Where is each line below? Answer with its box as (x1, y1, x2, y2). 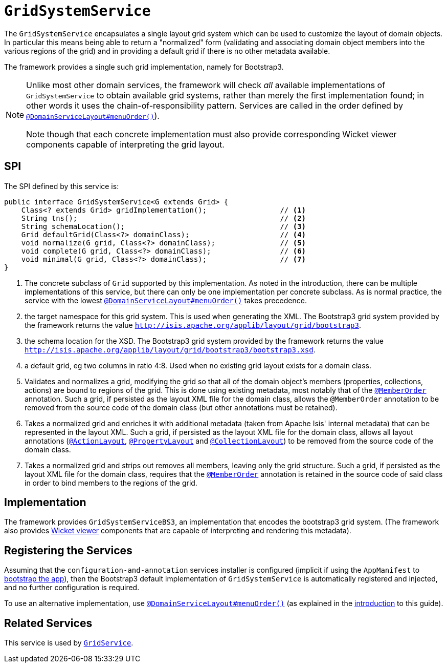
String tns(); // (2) (21, 214, 306, 222)
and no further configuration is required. (4, 583, 140, 592)
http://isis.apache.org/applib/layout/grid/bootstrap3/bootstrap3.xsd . (25, 345, 316, 354)
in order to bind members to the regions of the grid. (25, 478, 197, 487)
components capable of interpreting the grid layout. (26, 139, 225, 150)
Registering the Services (4, 544, 132, 557)
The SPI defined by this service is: (4, 181, 119, 191)
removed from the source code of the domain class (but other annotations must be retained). (25, 403, 338, 412)
